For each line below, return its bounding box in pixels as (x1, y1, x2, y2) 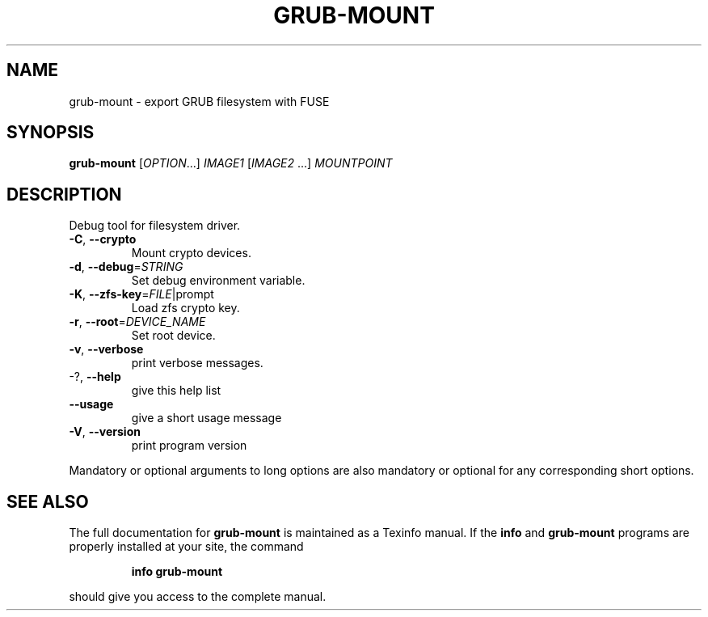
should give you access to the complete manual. (69, 590, 327, 604)
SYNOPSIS (6, 122, 95, 143)
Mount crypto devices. (131, 246, 251, 260)
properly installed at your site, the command (69, 539, 304, 554)
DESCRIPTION (6, 184, 122, 205)
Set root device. (131, 328, 216, 343)
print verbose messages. (131, 356, 263, 370)
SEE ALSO (6, 491, 89, 512)
